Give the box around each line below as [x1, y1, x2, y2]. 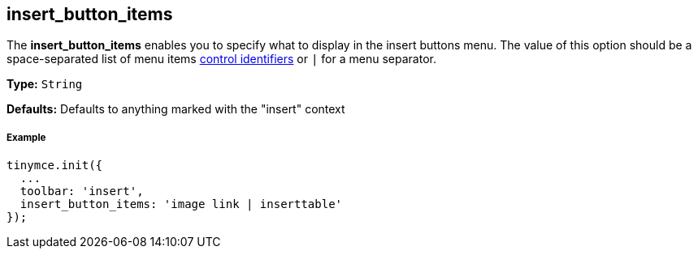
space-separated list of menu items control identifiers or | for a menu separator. [7, 52, 436, 66]
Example [7, 131, 46, 143]
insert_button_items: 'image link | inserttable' [20, 198, 343, 211]
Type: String [7, 77, 83, 91]
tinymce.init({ [7, 159, 103, 172]
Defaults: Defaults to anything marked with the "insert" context [7, 102, 345, 117]
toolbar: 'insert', [20, 185, 144, 198]
